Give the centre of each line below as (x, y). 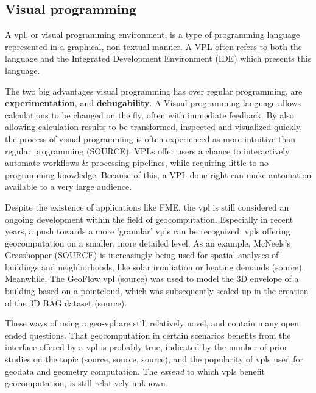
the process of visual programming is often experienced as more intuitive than (150, 138)
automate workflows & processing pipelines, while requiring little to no (137, 163)
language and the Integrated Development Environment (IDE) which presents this (158, 58)
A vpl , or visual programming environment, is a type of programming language (153, 34)
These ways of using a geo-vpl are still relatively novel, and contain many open (152, 323)
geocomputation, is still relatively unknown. (86, 383)
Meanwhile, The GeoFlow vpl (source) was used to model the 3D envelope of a (152, 279)
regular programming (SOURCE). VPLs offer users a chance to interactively (147, 150)
